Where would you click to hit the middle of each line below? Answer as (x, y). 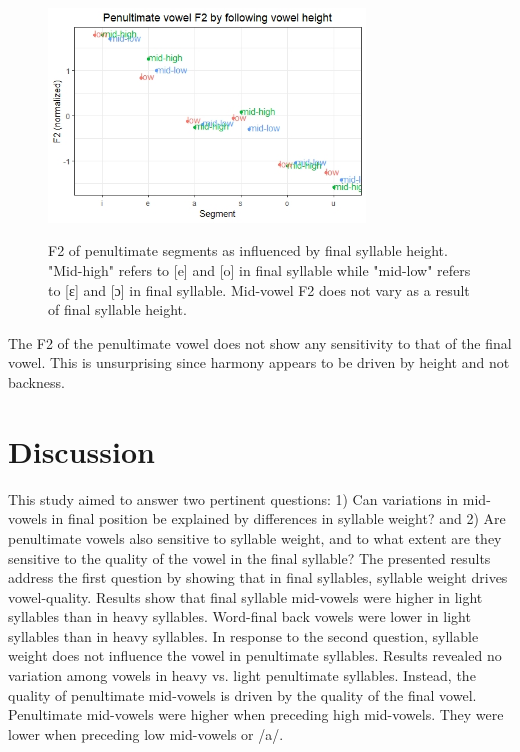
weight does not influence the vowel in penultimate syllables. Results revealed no (255, 655)
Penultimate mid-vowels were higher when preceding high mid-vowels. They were (256, 714)
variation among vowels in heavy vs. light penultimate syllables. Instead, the (242, 675)
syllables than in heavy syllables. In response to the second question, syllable (243, 635)
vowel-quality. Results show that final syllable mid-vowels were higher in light (245, 596)
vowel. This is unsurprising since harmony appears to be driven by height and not (259, 362)
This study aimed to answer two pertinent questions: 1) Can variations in (233, 498)
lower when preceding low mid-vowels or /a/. (146, 733)
